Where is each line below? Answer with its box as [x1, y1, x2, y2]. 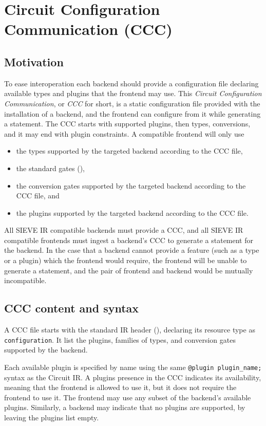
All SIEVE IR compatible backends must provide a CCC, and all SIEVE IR [4, 225, 243, 235]
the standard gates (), [16, 162, 85, 173]
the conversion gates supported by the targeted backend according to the [16, 180, 246, 191]
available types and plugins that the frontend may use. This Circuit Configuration [4, 88, 262, 99]
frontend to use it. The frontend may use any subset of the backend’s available [4, 392, 251, 402]
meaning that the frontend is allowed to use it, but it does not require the [4, 382, 237, 393]
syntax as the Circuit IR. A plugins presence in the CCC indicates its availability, [4, 372, 261, 382]
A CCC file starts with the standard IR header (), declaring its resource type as [4, 324, 255, 335]
